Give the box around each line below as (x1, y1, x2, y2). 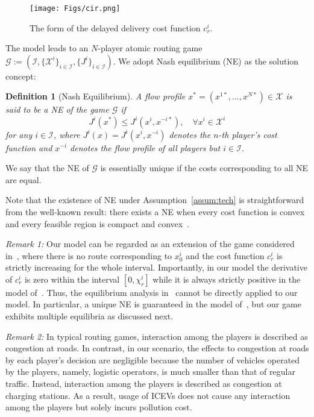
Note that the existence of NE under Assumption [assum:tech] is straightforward (5, 193, 304, 206)
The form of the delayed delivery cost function (30, 21, 201, 34)
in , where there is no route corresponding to (5, 249, 172, 262)
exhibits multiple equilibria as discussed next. (5, 310, 174, 322)
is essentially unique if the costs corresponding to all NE (100, 161, 309, 174)
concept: (5, 69, 36, 82)
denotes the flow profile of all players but (70, 141, 221, 154)
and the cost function (186, 249, 265, 262)
